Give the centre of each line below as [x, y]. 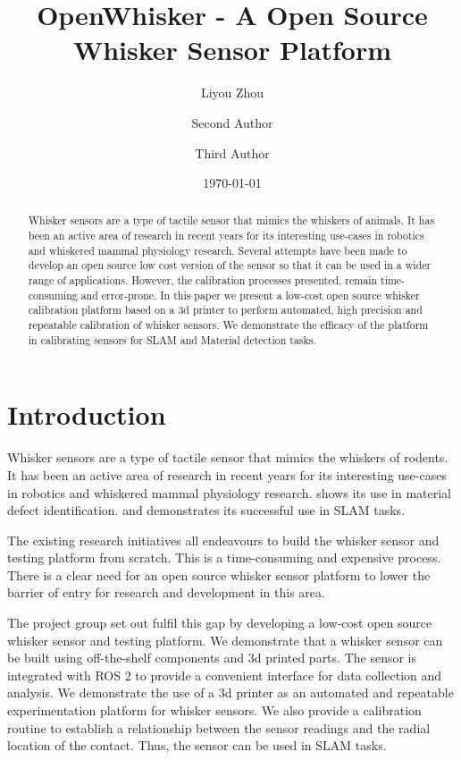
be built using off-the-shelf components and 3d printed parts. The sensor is [212, 658]
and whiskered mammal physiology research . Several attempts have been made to [218, 250]
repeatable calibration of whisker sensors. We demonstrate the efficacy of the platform [228, 325]
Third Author [232, 152]
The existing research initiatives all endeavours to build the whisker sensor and [223, 540]
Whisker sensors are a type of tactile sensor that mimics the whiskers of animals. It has [231, 220]
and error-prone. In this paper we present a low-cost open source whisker [250, 295]
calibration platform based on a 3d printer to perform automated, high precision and [225, 310]
